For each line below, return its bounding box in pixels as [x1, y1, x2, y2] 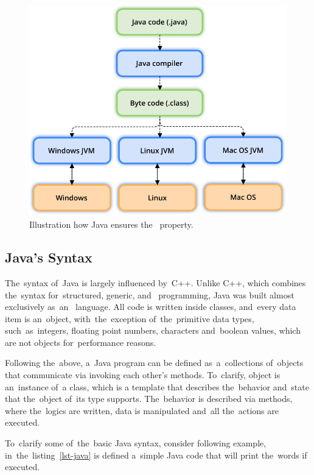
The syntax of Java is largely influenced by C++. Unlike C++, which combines [5, 276, 306, 289]
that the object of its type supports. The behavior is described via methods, [5, 392, 293, 405]
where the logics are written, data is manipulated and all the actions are [5, 404, 279, 417]
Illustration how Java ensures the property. [29, 218, 194, 231]
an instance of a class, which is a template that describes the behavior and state [5, 380, 309, 393]
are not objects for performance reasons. [5, 336, 156, 348]
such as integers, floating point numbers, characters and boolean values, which [5, 324, 301, 337]
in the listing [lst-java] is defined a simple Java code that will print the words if [5, 448, 307, 461]
